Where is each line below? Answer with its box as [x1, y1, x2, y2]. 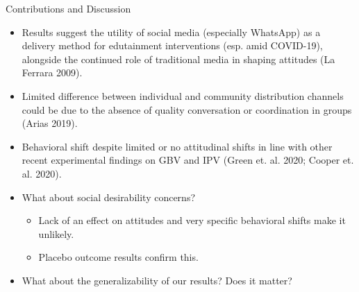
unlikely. [38, 226, 74, 241]
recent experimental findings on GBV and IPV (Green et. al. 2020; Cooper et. [22, 153, 354, 167]
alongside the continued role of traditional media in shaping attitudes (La [22, 51, 335, 66]
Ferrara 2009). [22, 65, 83, 80]
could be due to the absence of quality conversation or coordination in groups [22, 102, 352, 117]
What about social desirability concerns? [22, 189, 196, 204]
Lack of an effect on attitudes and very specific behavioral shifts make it [38, 213, 346, 227]
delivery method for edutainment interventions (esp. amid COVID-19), [22, 38, 323, 53]
